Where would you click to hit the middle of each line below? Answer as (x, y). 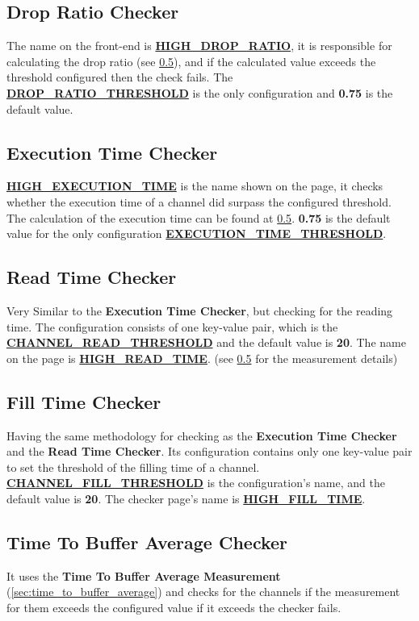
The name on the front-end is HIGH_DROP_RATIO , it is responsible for (199, 46)
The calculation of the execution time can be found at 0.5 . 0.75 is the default (199, 217)
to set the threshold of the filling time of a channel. (133, 467)
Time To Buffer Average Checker (147, 542)
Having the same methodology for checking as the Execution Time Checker (202, 435)
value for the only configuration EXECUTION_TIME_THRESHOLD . (197, 233)
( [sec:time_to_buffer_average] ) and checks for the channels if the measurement (203, 592)
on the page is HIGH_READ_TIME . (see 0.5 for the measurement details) (202, 358)
